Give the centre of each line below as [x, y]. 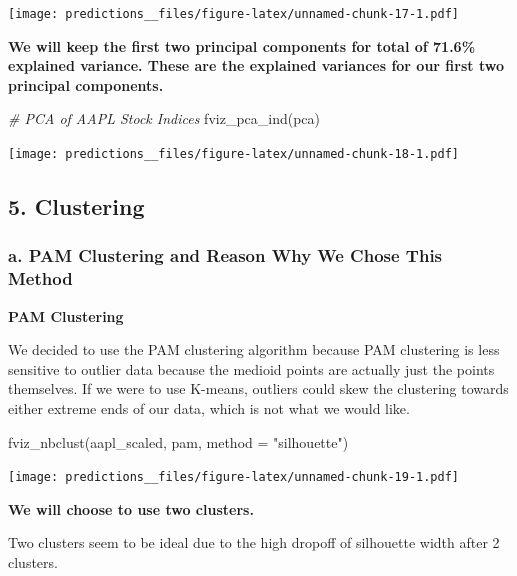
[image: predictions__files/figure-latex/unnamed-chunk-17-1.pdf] [234, 14]
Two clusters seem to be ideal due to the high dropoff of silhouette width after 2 [254, 542]
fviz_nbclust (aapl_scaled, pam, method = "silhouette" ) [178, 441]
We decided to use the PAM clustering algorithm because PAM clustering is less [254, 349]
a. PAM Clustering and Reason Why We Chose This [225, 255]
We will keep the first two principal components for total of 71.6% [242, 45]
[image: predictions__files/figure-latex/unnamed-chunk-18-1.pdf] [234, 154]
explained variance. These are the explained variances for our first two [256, 65]
